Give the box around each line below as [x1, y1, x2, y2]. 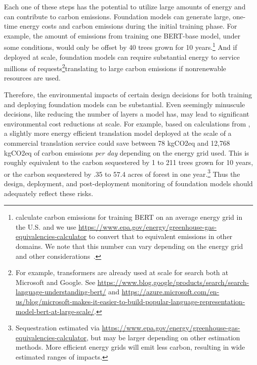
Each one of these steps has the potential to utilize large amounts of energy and [4, 1, 246, 11]
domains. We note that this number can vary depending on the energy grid [15, 241, 243, 251]
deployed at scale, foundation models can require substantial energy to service [4, 51, 240, 62]
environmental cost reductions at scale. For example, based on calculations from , [4, 118, 251, 128]
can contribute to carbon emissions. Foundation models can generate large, [4, 11, 231, 21]
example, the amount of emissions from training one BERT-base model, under [4, 30, 241, 41]
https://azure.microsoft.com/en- [122, 286, 219, 297]
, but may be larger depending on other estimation [86, 332, 240, 342]
